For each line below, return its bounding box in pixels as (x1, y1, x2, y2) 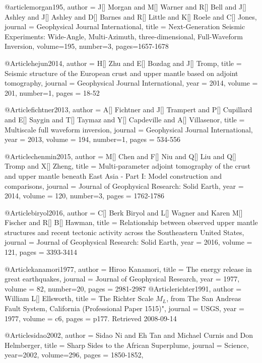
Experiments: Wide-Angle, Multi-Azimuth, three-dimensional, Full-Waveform (5, 31, 243, 41)
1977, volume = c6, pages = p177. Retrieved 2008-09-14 (5, 313, 177, 323)
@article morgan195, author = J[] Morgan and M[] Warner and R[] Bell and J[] (5, 2, 246, 12)
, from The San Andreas (166, 293, 241, 304)
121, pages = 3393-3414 (5, 247, 77, 257)
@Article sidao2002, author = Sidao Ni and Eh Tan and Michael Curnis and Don (5, 330, 253, 340)
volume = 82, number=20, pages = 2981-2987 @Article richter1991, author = (5, 283, 242, 294)
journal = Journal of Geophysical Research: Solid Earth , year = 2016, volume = (5, 237, 252, 247)
